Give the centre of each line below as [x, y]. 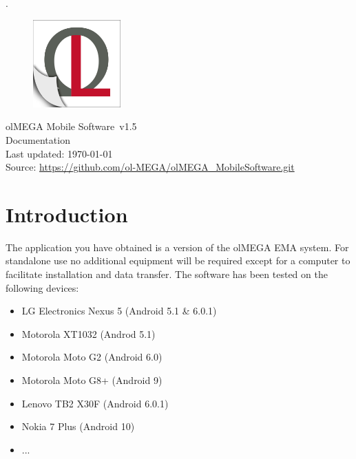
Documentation [38, 139]
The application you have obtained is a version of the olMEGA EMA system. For [177, 247]
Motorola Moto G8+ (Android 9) [92, 380]
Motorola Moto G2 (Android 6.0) [92, 357]
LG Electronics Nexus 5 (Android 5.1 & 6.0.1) [119, 311]
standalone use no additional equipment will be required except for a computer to [178, 260]
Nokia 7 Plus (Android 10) [78, 426]
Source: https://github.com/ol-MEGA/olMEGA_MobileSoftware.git [150, 167]
